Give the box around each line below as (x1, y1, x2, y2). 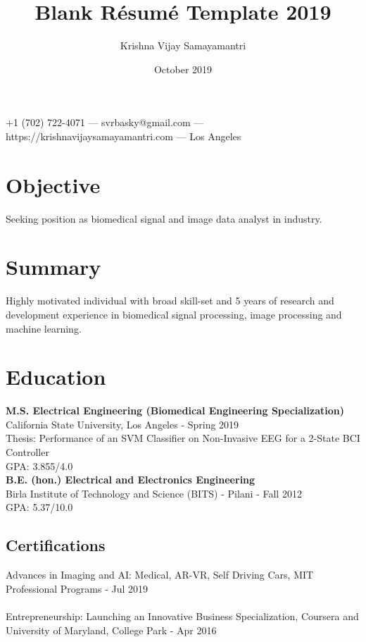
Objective (6, 170, 101, 199)
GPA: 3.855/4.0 (6, 458, 73, 473)
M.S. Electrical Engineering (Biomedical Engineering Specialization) (6, 403, 344, 418)
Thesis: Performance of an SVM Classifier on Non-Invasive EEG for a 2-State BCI (6, 431, 360, 445)
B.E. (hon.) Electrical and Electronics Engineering (6, 472, 255, 487)
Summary (6, 252, 101, 281)
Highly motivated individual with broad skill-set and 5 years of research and (6, 293, 334, 308)
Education (6, 362, 106, 391)
